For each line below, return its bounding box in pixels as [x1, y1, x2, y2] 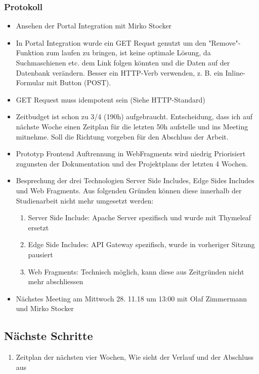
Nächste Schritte [4, 328, 93, 344]
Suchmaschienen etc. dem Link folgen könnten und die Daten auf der [16, 57, 230, 67]
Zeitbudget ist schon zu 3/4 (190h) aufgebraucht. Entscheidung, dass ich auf [16, 111, 253, 122]
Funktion [16, 47, 44, 58]
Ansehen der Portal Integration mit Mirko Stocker [16, 20, 172, 31]
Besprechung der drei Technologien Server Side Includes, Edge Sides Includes [16, 175, 254, 186]
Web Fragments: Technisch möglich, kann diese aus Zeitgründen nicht [28, 266, 244, 277]
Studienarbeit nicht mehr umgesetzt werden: [16, 195, 154, 206]
